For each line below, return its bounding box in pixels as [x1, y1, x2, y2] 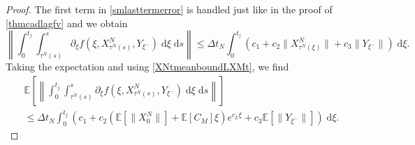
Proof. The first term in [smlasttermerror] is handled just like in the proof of [6, 2, 333, 16]
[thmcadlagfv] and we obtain [6, 15, 128, 30]
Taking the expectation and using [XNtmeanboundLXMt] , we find [6, 59, 289, 74]
